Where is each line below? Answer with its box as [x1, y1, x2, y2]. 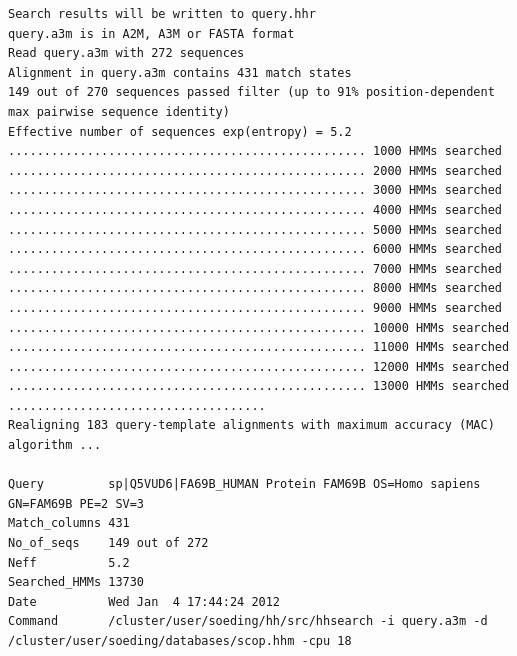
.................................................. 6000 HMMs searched [8, 242, 502, 257]
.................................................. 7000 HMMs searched [8, 261, 502, 276]
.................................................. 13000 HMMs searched [8, 379, 510, 394]
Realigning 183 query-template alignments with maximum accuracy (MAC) [8, 418, 495, 433]
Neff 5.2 [8, 555, 130, 570]
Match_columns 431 [8, 516, 130, 531]
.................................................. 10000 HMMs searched [8, 320, 510, 335]
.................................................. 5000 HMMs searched [8, 222, 502, 237]
